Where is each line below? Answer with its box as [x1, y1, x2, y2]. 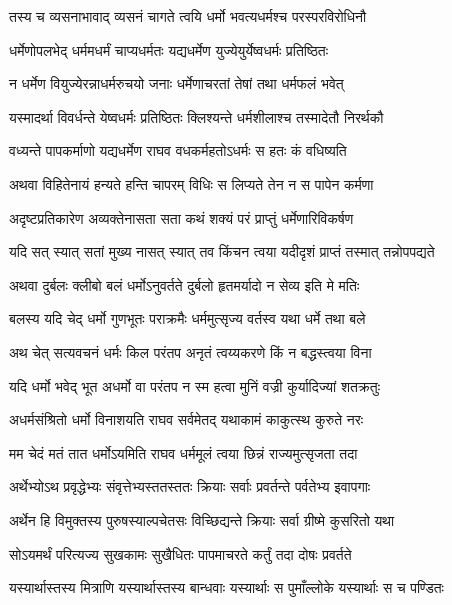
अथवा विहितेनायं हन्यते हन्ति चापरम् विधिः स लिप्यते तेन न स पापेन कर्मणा [9, 173, 374, 194]
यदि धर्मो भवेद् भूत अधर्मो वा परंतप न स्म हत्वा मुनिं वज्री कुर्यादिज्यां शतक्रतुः [9, 375, 381, 396]
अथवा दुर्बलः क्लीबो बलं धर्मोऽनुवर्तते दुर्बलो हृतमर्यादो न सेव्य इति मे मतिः [9, 274, 360, 295]
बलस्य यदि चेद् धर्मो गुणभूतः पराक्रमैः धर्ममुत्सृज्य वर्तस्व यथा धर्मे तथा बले [9, 308, 366, 329]
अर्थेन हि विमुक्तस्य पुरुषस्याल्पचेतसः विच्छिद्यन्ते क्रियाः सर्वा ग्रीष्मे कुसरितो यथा [9, 509, 395, 530]
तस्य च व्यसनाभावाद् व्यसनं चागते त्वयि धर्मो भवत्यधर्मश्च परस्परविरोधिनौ [9, 6, 367, 26]
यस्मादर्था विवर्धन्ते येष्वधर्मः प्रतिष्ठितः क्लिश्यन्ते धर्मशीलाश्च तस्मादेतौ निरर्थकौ [9, 106, 384, 127]
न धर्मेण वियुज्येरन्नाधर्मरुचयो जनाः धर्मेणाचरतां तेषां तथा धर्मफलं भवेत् [9, 73, 344, 94]
